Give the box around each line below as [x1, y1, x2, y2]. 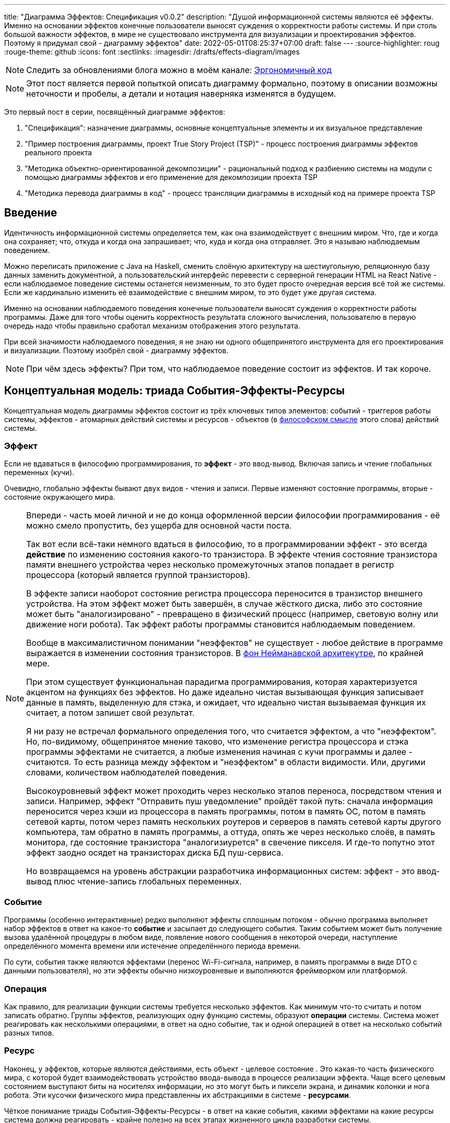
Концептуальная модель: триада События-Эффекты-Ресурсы [4, 384, 345, 397]
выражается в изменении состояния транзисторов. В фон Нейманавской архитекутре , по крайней [26, 648, 424, 659]
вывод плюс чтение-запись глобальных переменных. [26, 876, 242, 887]
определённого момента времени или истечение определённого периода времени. [4, 941, 301, 951]
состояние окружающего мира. [4, 493, 116, 502]
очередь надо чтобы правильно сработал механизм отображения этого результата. [4, 321, 301, 330]
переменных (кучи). [4, 468, 74, 477]
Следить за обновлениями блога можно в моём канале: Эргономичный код [26, 65, 332, 75]
